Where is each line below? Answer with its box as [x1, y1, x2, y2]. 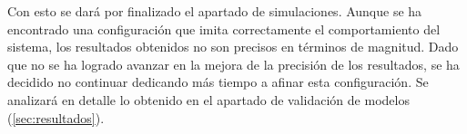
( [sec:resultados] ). [7, 108, 105, 127]
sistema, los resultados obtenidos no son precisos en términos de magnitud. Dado [7, 37, 459, 56]
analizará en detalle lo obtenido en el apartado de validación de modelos [7, 90, 410, 109]
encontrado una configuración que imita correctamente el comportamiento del [7, 19, 441, 38]
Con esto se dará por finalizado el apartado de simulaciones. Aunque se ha [7, 2, 422, 20]
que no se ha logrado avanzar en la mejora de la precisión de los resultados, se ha [7, 54, 460, 73]
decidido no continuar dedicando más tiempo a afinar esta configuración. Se [7, 72, 429, 91]
